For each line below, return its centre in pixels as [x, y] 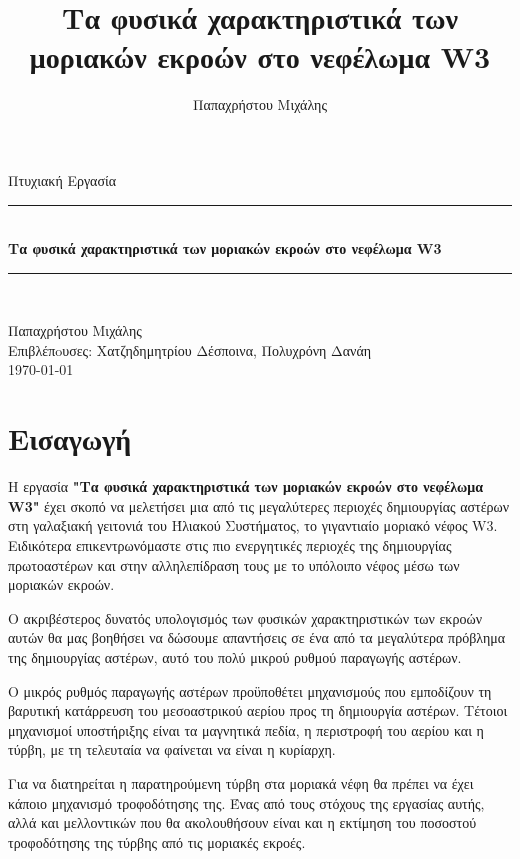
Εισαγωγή [70, 438]
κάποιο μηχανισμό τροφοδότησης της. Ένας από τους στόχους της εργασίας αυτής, [246, 802]
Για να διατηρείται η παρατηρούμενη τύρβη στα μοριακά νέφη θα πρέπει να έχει [241, 782]
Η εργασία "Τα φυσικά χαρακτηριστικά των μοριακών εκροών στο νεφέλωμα [246, 486]
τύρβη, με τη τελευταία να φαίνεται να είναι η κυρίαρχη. [172, 749]
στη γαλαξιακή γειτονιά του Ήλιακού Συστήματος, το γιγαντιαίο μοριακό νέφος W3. [253, 525]
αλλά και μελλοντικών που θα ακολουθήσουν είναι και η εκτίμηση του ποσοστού [242, 822]
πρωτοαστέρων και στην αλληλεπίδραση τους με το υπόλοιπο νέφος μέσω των [234, 564]
